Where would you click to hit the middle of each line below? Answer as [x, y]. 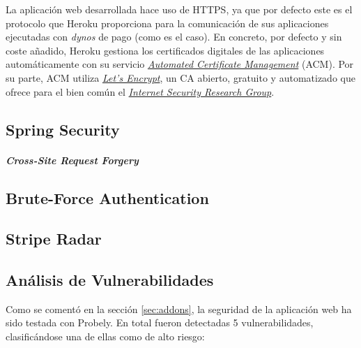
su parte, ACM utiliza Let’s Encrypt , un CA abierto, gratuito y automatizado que [180, 77]
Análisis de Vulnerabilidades [110, 280]
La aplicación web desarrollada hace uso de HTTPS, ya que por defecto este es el [179, 9]
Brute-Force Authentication [107, 197]
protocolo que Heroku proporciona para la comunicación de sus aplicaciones [167, 23]
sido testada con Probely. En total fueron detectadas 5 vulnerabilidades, [160, 322]
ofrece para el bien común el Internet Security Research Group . [140, 91]
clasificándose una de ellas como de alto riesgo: [105, 336]
